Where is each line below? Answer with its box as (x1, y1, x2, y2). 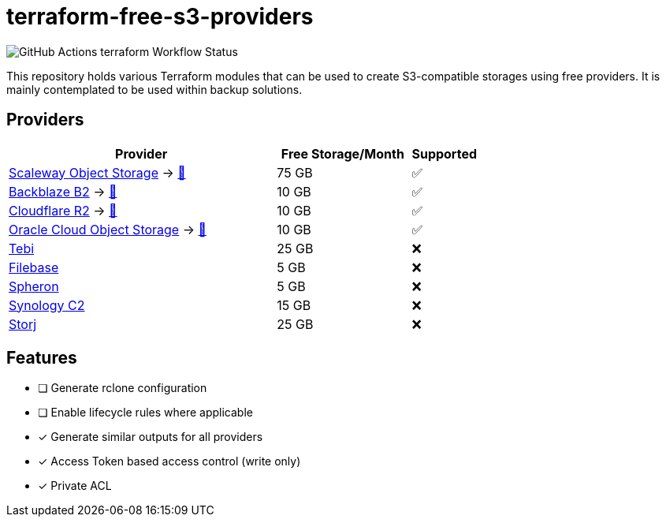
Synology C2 (9, 297, 85, 313)
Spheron (9, 278, 59, 294)
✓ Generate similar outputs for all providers (38, 430, 263, 444)
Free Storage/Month (281, 145, 404, 162)
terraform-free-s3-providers (6, 3, 314, 30)
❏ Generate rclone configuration (38, 381, 207, 395)
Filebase (9, 259, 59, 275)
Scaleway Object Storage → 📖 (9, 164, 186, 181)
